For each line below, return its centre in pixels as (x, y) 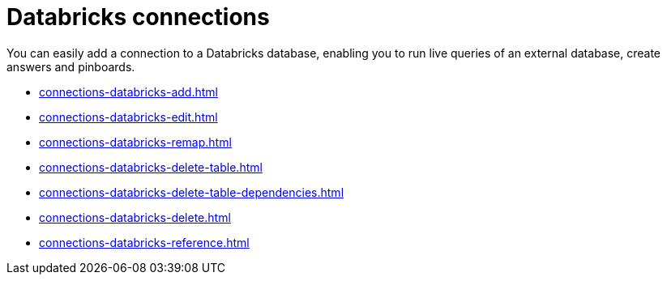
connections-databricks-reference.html (144, 242)
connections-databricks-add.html (128, 92)
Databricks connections (138, 17)
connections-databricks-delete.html (135, 217)
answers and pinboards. (71, 66)
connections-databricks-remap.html (135, 142)
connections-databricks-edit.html (128, 117)
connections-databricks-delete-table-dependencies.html (192, 192)
